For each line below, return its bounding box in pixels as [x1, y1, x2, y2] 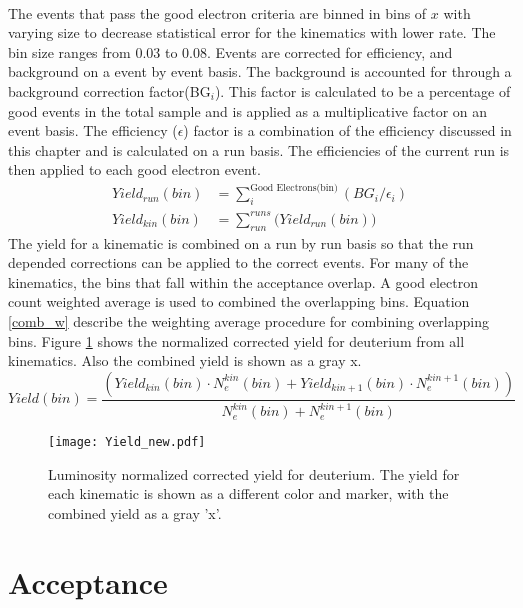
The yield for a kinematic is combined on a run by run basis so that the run [8, 232, 474, 253]
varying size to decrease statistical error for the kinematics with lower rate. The [8, 22, 496, 43]
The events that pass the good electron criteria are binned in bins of [8, 2, 427, 23]
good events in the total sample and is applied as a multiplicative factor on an [8, 100, 488, 121]
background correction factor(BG [8, 80, 211, 101]
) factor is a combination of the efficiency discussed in [183, 120, 512, 141]
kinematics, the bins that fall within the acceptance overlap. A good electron [8, 271, 479, 292]
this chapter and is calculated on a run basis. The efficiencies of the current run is [8, 139, 510, 160]
